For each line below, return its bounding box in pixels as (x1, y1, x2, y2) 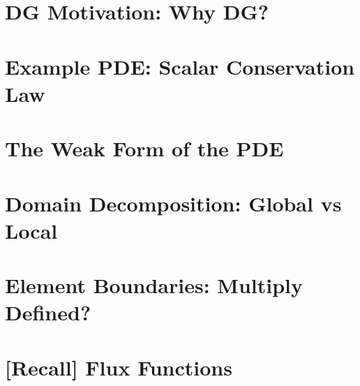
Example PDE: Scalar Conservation (5, 52, 355, 80)
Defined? (5, 298, 91, 327)
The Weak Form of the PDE (5, 134, 284, 163)
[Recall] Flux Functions (5, 352, 232, 381)
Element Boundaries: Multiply (5, 271, 303, 299)
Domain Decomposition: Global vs (5, 188, 342, 217)
